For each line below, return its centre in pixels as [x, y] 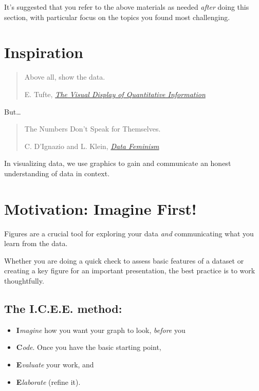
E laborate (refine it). [48, 381]
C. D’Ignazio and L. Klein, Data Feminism [92, 146]
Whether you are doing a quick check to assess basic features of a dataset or [124, 260]
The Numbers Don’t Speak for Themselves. [92, 129]
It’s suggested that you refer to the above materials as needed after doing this [127, 7]
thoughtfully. [24, 280]
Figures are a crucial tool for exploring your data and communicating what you [129, 233]
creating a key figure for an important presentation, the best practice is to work [130, 271]
